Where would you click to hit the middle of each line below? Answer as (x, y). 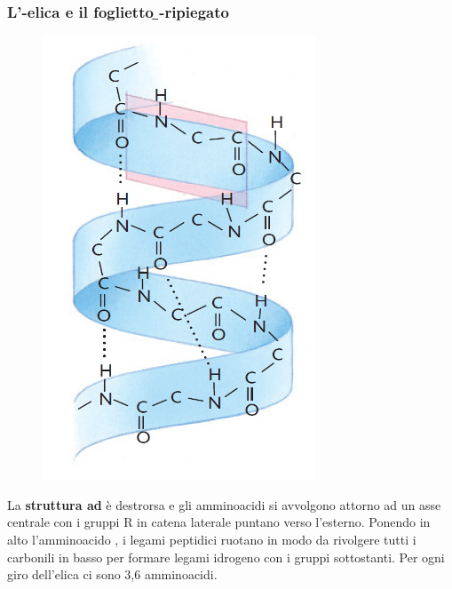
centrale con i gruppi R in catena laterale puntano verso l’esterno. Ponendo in (219, 522)
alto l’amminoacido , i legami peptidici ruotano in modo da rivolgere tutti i (212, 539)
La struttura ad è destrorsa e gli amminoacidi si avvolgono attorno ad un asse (224, 504)
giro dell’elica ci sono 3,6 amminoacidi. (112, 574)
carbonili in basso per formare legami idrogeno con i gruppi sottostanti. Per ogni (226, 557)
